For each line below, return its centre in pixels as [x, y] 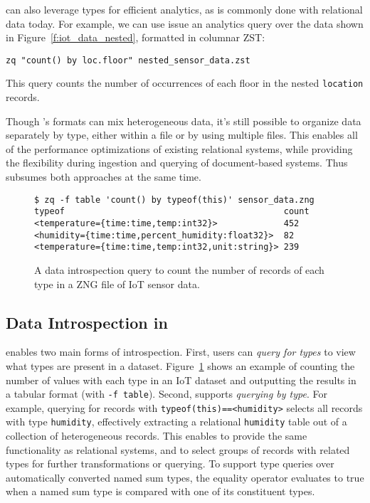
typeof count [172, 212]
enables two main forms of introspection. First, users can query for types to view [181, 352]
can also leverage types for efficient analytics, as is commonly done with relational [184, 9]
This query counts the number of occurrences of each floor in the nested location [185, 83]
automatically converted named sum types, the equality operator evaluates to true [185, 477]
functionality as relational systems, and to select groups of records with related [178, 449]
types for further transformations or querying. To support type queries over [170, 464]
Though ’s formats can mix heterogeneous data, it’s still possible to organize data [184, 121]
